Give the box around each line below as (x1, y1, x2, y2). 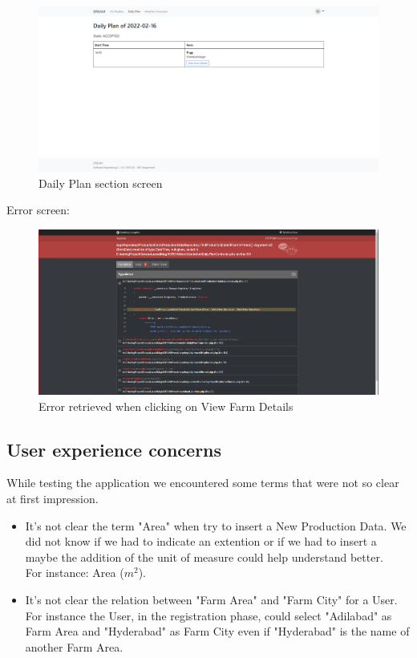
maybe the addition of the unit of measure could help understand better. (25, 548, 383, 565)
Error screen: (6, 201, 70, 218)
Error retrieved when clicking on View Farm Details (38, 397, 294, 414)
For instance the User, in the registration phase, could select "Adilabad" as (25, 607, 392, 623)
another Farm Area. (25, 638, 123, 655)
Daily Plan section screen (38, 174, 163, 191)
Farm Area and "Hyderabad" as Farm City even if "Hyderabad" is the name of (25, 623, 410, 640)
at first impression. (6, 489, 99, 506)
